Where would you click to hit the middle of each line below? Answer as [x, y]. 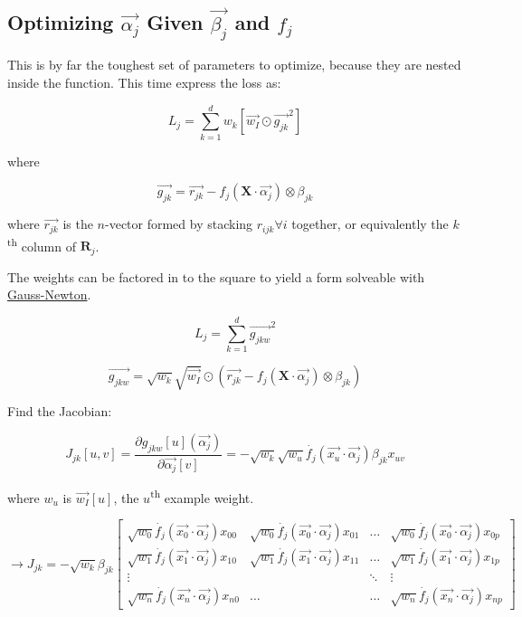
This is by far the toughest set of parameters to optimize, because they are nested [234, 65]
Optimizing [61, 22]
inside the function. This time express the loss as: [144, 82]
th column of [42, 244]
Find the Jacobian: [60, 411]
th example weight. [202, 496]
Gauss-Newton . [49, 294]
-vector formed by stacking [179, 224]
